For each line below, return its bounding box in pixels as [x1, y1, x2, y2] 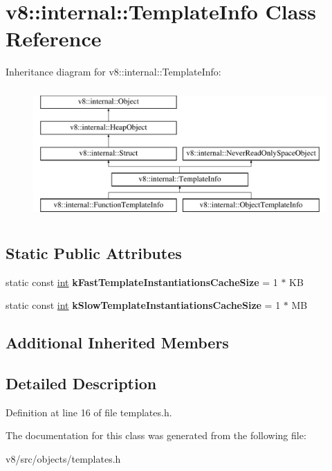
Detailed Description [6, 373, 157, 394]
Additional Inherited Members [6, 332, 229, 353]
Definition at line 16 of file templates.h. [6, 405, 172, 419]
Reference [6, 24, 102, 53]
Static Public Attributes [6, 242, 182, 263]
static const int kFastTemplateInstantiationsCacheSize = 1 [6, 274, 278, 289]
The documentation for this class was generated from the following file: [6, 428, 306, 443]
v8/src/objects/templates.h [6, 452, 121, 466]
